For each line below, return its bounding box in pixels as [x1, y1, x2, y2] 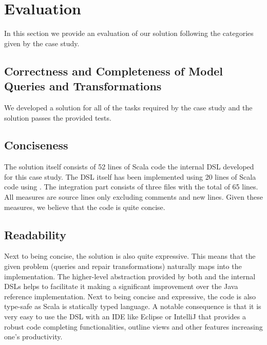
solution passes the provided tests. [4, 112, 111, 123]
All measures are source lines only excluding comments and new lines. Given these [4, 191, 263, 202]
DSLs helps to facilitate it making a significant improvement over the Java [4, 281, 238, 292]
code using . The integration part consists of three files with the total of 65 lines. [4, 181, 258, 192]
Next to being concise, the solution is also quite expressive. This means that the [4, 251, 256, 261]
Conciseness [4, 137, 68, 153]
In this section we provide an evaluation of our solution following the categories [4, 28, 254, 39]
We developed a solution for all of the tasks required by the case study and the [4, 102, 253, 112]
